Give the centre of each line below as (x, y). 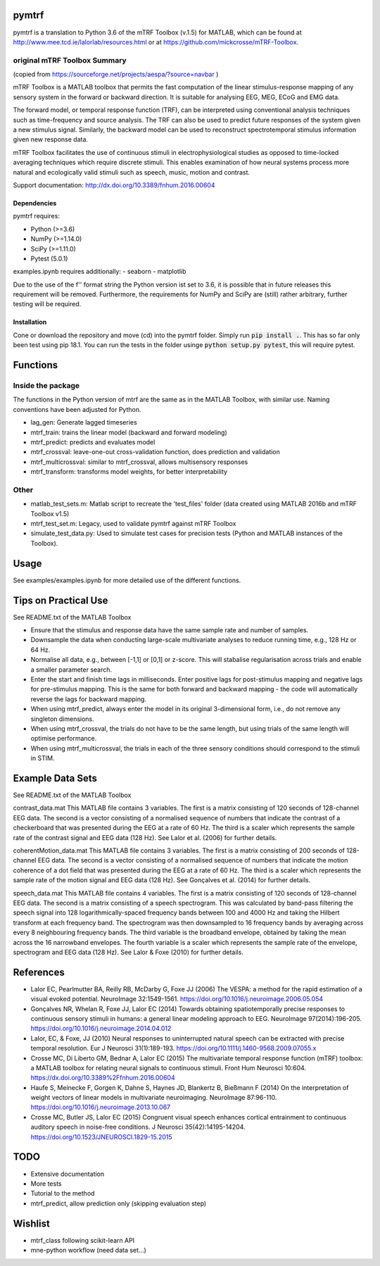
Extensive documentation (68, 1174)
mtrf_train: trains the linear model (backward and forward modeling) (129, 432)
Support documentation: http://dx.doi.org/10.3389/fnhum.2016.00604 (114, 185)
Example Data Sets (55, 778)
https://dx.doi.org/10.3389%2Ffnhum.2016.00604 (103, 1078)
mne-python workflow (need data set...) (89, 1251)
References (39, 972)
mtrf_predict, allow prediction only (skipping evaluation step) (119, 1203)
